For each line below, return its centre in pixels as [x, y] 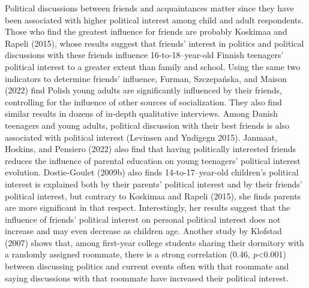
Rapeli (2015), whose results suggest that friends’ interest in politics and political [154, 43]
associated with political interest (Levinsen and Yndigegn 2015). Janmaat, [141, 137]
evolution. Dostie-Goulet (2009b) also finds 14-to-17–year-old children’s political [152, 172]
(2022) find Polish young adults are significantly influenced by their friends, [143, 90]
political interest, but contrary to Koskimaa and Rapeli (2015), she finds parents [153, 195]
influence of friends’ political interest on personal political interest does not [143, 219]
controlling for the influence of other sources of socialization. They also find [143, 101]
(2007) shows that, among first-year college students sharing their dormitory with [154, 242]
